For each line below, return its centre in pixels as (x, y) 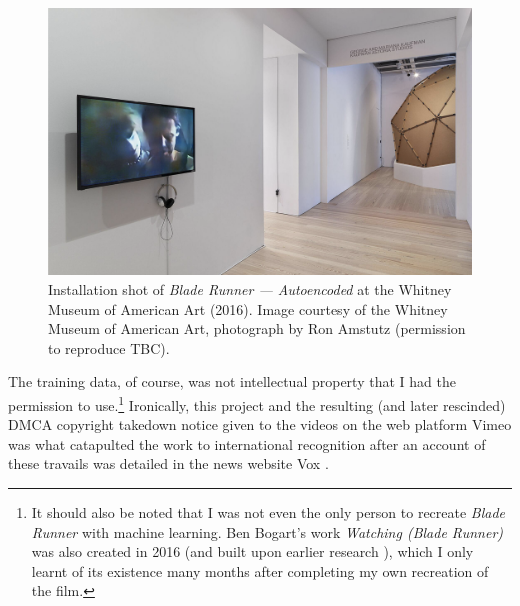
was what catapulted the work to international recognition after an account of (247, 443)
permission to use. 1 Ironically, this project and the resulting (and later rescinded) (257, 403)
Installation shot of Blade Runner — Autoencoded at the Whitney (250, 289)
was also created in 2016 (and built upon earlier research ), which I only (252, 551)
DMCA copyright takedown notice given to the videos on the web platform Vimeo (260, 424)
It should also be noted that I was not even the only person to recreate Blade (268, 512)
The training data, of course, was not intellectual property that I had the (232, 381)
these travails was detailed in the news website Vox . (168, 463)
